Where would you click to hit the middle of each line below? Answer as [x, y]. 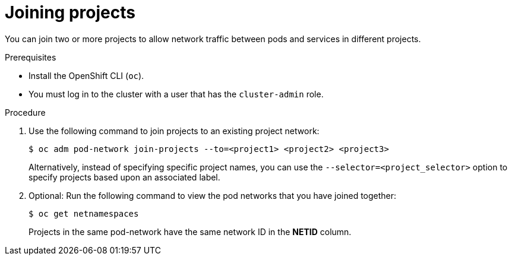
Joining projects [70, 12]
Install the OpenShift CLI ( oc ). [86, 75]
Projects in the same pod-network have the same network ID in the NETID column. [190, 232]
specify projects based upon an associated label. [124, 177]
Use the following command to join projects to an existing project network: [174, 131]
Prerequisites [31, 57]
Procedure [25, 112]
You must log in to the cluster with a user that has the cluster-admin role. [176, 94]
